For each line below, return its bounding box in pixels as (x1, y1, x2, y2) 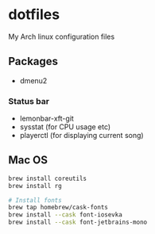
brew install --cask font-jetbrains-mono (8, 218, 148, 227)
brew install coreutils (8, 175, 87, 182)
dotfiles (8, 6, 60, 24)
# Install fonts (8, 196, 62, 204)
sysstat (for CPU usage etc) (19, 122, 111, 132)
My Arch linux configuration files (8, 32, 115, 41)
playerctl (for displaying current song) (19, 131, 145, 140)
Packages (8, 55, 58, 68)
